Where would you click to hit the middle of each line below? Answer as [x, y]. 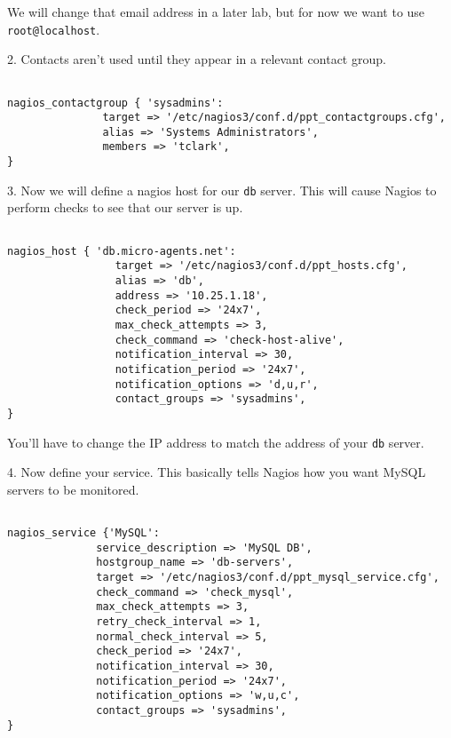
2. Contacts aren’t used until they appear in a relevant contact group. [197, 59]
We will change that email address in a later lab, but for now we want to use [216, 12]
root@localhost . [54, 29]
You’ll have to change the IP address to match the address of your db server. [216, 442]
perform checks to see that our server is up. [125, 207]
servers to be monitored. [73, 489]
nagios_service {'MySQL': [83, 533]
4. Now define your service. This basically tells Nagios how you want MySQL [217, 472]
